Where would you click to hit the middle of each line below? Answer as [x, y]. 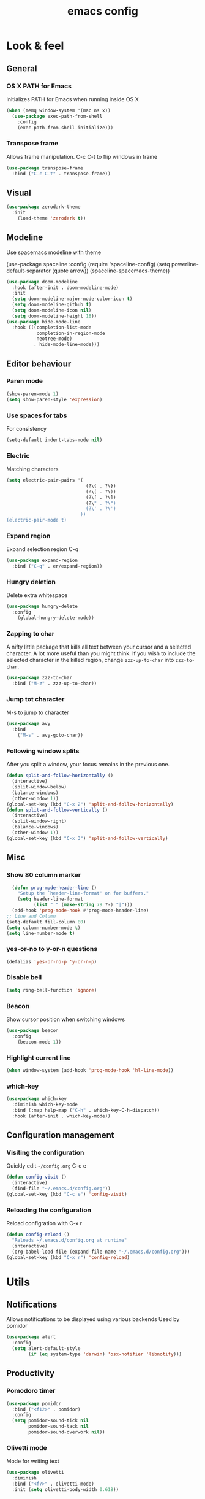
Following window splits [43, 751]
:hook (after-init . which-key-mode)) [61, 1116]
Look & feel [35, 46]
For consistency [27, 428]
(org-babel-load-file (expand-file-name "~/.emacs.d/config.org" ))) [101, 1252]
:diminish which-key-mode [45, 1104]
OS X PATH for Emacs [39, 86]
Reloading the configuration [49, 1210]
